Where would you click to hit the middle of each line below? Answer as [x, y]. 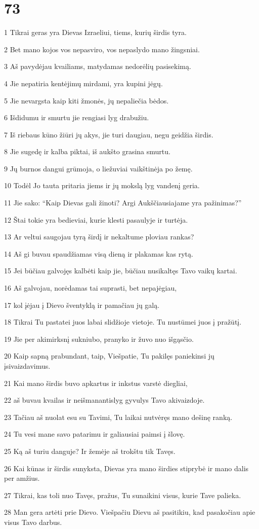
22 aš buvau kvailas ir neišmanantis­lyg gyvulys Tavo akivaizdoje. [104, 400]
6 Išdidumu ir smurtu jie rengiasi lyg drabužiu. [77, 117]
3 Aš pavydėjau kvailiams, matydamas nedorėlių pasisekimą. [98, 66]
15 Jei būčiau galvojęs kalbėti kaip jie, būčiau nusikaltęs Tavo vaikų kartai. [121, 271]
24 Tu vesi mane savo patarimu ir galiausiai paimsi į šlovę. [95, 434]
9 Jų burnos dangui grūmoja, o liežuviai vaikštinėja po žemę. [98, 168]
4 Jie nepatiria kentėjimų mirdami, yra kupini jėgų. [83, 83]
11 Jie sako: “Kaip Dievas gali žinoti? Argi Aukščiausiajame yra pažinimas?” [123, 203]
